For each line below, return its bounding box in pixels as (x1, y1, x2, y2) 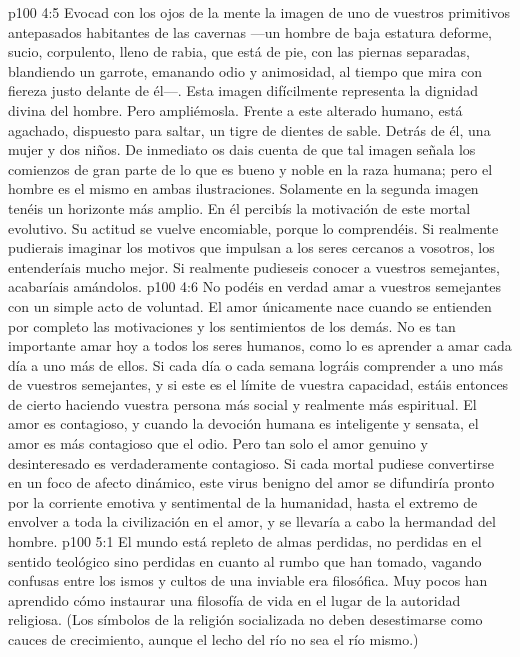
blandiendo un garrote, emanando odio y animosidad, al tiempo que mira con (8, 60, 482, 81)
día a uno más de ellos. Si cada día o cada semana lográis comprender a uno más (8, 354, 504, 375)
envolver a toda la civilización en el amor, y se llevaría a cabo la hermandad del (8, 511, 496, 532)
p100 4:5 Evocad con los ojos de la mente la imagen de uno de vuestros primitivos (8, 2, 510, 22)
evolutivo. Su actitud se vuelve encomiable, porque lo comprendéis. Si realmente (8, 217, 499, 238)
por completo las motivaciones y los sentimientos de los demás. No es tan (8, 315, 456, 336)
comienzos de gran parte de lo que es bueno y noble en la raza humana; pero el (8, 158, 493, 179)
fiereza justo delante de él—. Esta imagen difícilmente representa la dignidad (8, 80, 478, 101)
